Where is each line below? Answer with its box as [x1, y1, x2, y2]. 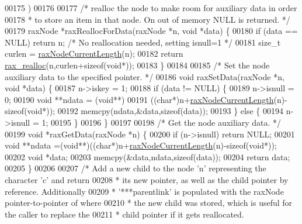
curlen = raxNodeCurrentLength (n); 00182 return [5, 47, 183, 60]
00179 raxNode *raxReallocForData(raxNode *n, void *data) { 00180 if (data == [5, 25, 298, 37]
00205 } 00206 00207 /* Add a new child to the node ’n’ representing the [5, 162, 266, 174]
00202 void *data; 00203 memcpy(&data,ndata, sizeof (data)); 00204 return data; [5, 150, 290, 163]
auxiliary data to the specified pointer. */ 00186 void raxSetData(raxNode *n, [5, 70, 284, 82]
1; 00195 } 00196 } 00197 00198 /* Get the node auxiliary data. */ [41, 116, 282, 128]
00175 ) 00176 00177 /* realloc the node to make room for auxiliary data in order [5, 2, 297, 13]
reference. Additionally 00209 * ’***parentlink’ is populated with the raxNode [5, 185, 284, 197]
